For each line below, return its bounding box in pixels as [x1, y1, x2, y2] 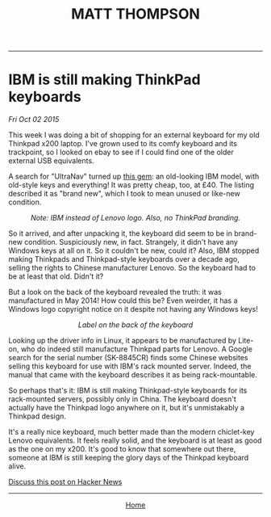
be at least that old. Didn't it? [8, 271, 104, 281]
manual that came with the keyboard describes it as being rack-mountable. [8, 370, 258, 380]
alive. [8, 461, 27, 471]
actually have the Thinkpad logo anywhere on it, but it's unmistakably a [8, 403, 244, 413]
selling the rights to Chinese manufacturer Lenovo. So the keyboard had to [8, 263, 256, 273]
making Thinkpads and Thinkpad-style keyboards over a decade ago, [8, 254, 240, 264]
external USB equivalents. [8, 156, 94, 166]
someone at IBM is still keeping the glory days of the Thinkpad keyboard [8, 453, 249, 463]
